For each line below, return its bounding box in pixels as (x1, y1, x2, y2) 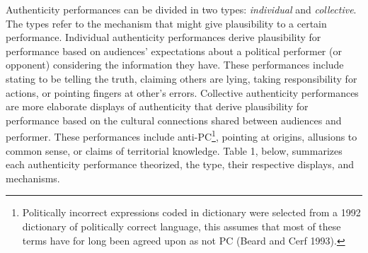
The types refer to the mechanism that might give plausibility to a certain (6, 16, 327, 30)
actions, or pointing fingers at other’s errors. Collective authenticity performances (6, 85, 359, 100)
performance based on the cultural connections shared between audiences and (6, 112, 342, 127)
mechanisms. (6, 170, 60, 185)
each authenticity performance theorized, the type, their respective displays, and (6, 157, 354, 172)
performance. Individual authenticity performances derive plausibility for (6, 30, 321, 45)
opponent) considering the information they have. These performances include (6, 57, 344, 72)
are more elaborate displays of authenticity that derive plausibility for (6, 99, 309, 114)
